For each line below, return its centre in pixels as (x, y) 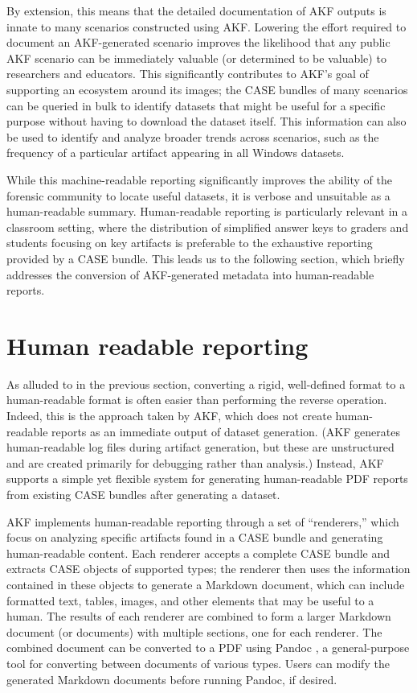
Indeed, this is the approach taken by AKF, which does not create (169, 415)
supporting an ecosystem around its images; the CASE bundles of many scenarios (207, 89)
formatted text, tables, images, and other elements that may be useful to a (190, 600)
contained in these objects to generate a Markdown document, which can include (206, 584)
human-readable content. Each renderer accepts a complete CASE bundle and (198, 553)
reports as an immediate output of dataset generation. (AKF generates (226, 431)
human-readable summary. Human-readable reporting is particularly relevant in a (207, 211)
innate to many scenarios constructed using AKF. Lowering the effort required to (206, 26)
